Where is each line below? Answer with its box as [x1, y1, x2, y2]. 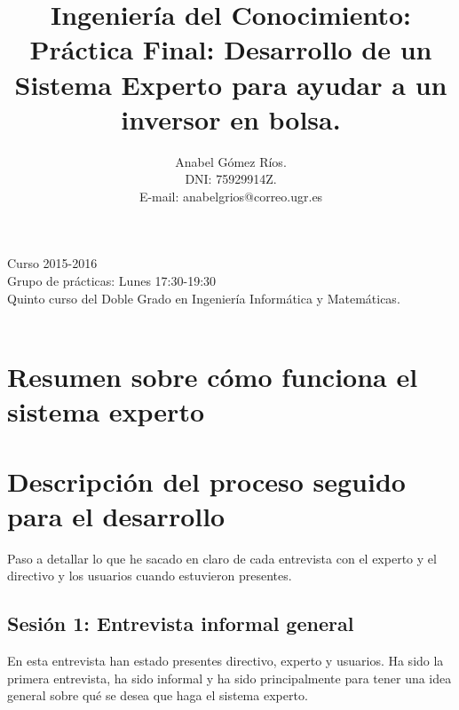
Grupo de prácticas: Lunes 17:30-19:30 [7, 272, 217, 290]
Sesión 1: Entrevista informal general [7, 610, 354, 637]
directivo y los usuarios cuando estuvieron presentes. [7, 566, 292, 585]
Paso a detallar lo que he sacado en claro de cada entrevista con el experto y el [7, 548, 437, 567]
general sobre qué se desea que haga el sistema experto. [7, 686, 308, 705]
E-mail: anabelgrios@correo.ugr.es [138, 186, 323, 205]
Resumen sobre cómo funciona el [7, 359, 418, 395]
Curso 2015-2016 [7, 254, 98, 272]
